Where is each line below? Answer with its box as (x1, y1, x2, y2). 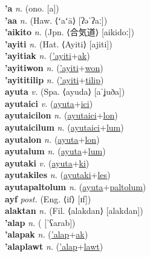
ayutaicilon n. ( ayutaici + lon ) (5, 109, 118, 122)
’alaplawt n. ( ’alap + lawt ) (5, 239, 103, 252)
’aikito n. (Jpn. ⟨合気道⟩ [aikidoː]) (5, 26, 134, 38)
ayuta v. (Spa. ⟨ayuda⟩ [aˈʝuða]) (5, 85, 125, 98)
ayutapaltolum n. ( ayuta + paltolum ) (5, 180, 146, 193)
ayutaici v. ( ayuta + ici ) (5, 97, 93, 109)
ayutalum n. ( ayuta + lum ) (5, 145, 106, 157)
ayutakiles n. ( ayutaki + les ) (5, 168, 111, 181)
